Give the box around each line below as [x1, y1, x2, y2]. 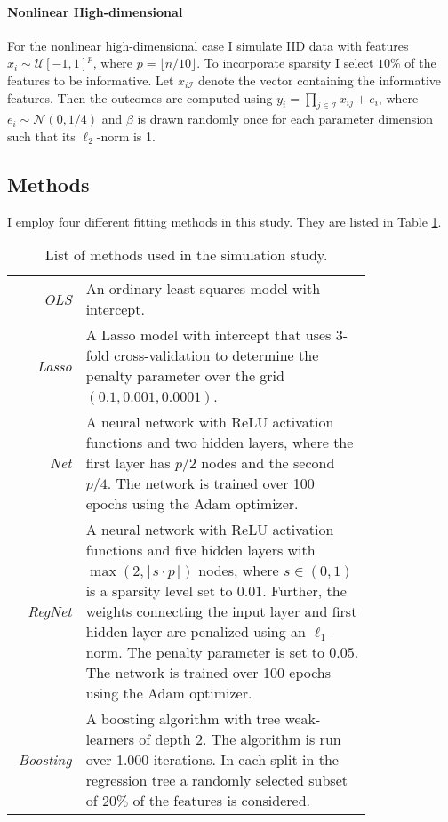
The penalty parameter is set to [126, 642, 324, 663]
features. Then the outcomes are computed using [7, 88, 273, 107]
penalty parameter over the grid [85, 365, 284, 387]
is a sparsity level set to [85, 580, 233, 602]
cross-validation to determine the [114, 345, 319, 366]
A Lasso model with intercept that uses [85, 324, 332, 346]
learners [85, 729, 135, 750]
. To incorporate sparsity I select [196, 53, 374, 72]
